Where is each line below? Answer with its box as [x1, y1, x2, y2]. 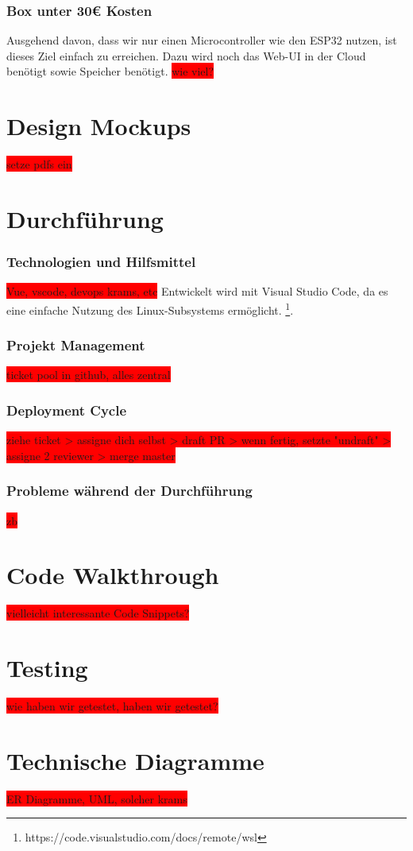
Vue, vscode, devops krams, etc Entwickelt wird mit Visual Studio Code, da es [6, 283, 388, 300]
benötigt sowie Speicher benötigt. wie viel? [6, 63, 214, 79]
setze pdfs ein [6, 156, 72, 172]
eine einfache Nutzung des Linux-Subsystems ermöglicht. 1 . [6, 299, 294, 318]
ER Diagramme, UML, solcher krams [6, 790, 187, 807]
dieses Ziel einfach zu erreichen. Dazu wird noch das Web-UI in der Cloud [6, 47, 366, 64]
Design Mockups [6, 110, 191, 142]
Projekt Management [6, 335, 145, 355]
